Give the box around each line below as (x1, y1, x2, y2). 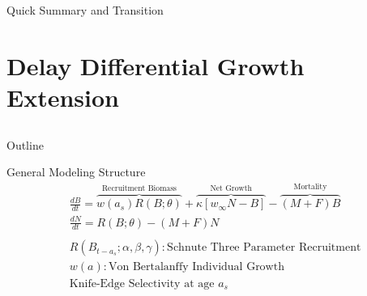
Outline (6, 136, 44, 153)
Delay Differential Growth (6, 49, 305, 82)
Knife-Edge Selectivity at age (69, 277, 215, 290)
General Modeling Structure (6, 163, 146, 180)
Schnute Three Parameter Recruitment (167, 242, 361, 254)
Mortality (293, 183, 327, 192)
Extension (6, 80, 119, 113)
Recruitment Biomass (101, 184, 177, 193)
